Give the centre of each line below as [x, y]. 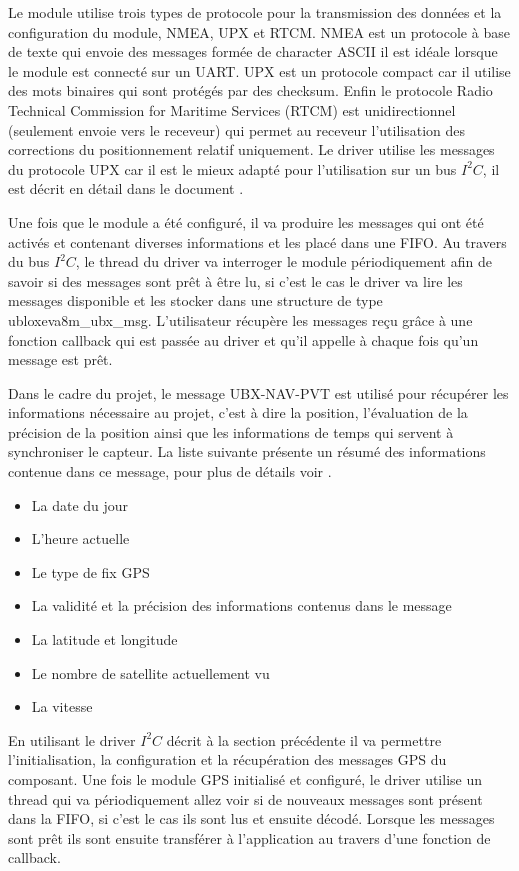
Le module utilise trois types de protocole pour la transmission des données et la [255, 12]
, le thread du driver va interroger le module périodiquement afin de [283, 261]
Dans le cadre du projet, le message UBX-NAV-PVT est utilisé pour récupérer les [258, 392]
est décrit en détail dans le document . [126, 188]
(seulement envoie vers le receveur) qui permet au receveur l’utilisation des [237, 129]
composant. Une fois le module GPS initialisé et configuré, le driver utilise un [245, 779]
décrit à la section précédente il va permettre [304, 739]
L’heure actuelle [80, 538]
